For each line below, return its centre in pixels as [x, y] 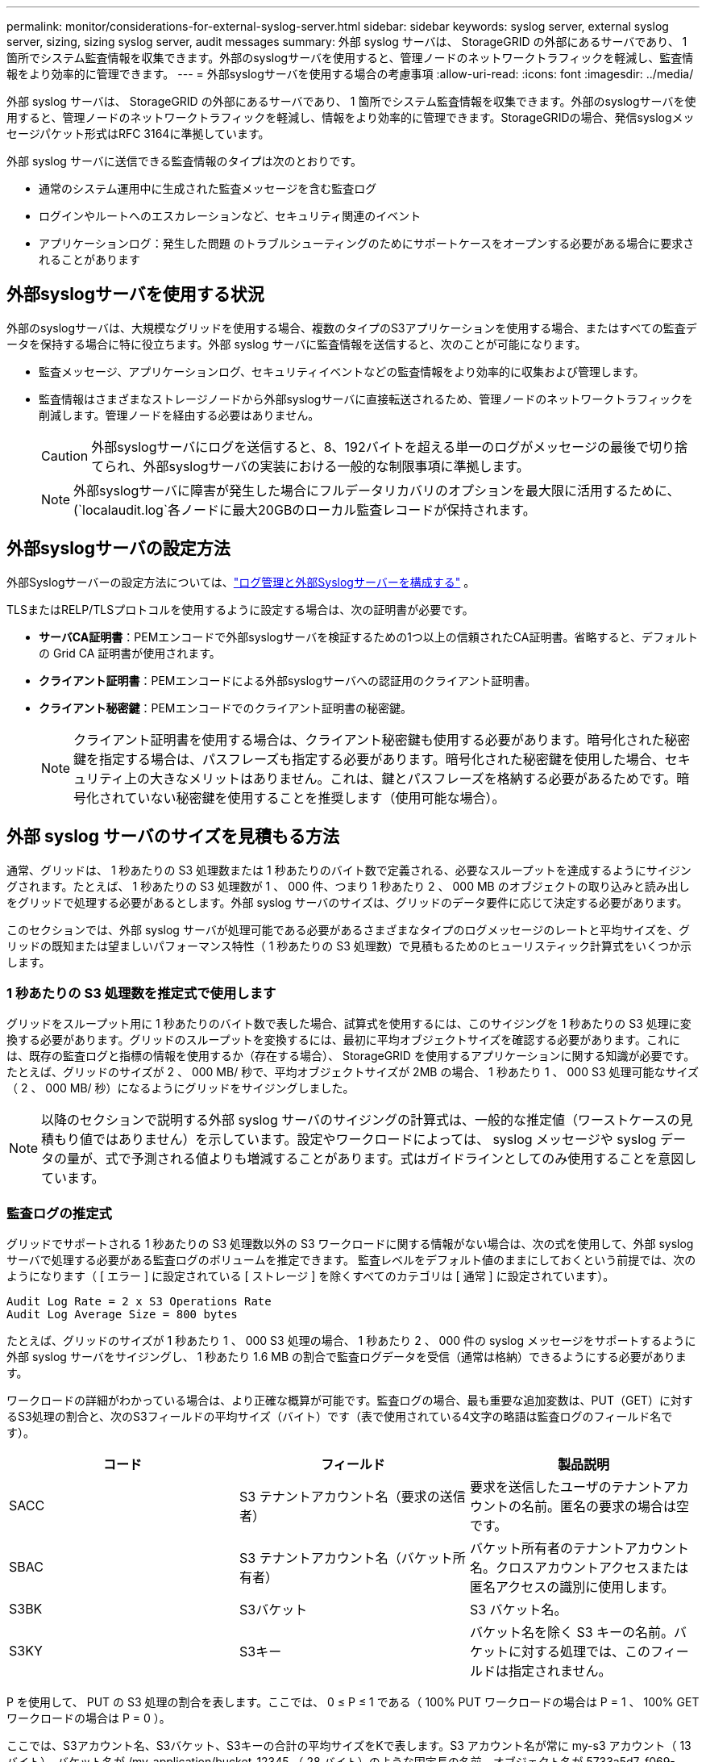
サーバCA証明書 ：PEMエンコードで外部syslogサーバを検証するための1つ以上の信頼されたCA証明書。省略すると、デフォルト [368, 637]
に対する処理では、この [579, 1652]
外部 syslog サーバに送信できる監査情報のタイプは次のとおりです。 [185, 161]
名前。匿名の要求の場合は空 [605, 1507]
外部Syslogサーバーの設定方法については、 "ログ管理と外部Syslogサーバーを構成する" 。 [241, 582]
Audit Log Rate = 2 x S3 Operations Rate [139, 1302]
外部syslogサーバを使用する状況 [135, 294]
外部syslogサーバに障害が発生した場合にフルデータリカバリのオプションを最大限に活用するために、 [377, 490]
